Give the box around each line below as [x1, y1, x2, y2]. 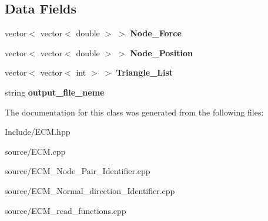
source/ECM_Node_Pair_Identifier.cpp [5, 165, 150, 177]
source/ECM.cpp [5, 145, 66, 157]
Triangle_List [116, 66, 173, 79]
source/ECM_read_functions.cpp [5, 204, 126, 216]
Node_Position [130, 46, 193, 59]
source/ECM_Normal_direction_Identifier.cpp [5, 184, 175, 196]
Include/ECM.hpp [5, 125, 71, 138]
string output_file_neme [5, 86, 105, 98]
